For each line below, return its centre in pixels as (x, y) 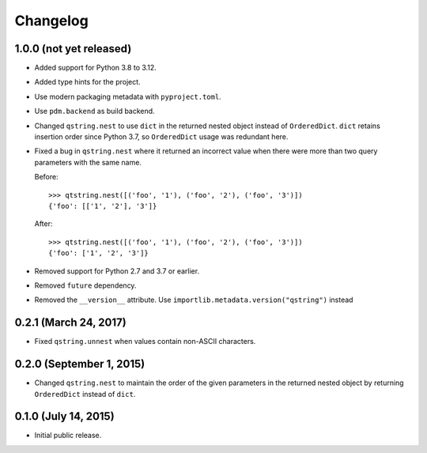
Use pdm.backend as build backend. (94, 111)
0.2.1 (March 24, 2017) (70, 323)
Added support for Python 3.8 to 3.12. (96, 68)
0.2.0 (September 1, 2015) (80, 364)
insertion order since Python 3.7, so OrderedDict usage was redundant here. (161, 137)
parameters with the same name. (88, 162)
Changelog (51, 21)
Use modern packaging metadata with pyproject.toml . (128, 96)
